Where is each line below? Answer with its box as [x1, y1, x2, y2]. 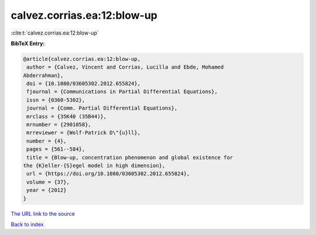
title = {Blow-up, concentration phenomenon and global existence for [26, 154, 233, 161]
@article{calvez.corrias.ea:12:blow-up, [23, 56, 140, 62]
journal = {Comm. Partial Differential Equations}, [26, 105, 178, 111]
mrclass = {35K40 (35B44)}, [26, 113, 107, 120]
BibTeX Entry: [11, 40, 45, 47]
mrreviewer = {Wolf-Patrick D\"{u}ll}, [26, 130, 140, 136]
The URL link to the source [11, 210, 75, 217]
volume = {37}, [26, 179, 70, 185]
